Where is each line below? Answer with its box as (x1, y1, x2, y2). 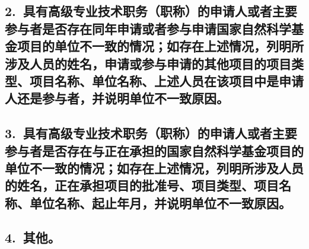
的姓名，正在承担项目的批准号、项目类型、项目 (5, 176, 279, 194)
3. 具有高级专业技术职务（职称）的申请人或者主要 (5, 124, 297, 142)
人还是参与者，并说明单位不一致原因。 (5, 89, 229, 107)
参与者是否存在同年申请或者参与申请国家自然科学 (5, 19, 291, 37)
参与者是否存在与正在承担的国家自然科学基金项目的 (5, 141, 304, 159)
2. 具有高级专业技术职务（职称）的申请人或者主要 (5, 2, 297, 20)
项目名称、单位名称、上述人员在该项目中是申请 (29, 71, 304, 90)
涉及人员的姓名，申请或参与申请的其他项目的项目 (5, 54, 291, 72)
